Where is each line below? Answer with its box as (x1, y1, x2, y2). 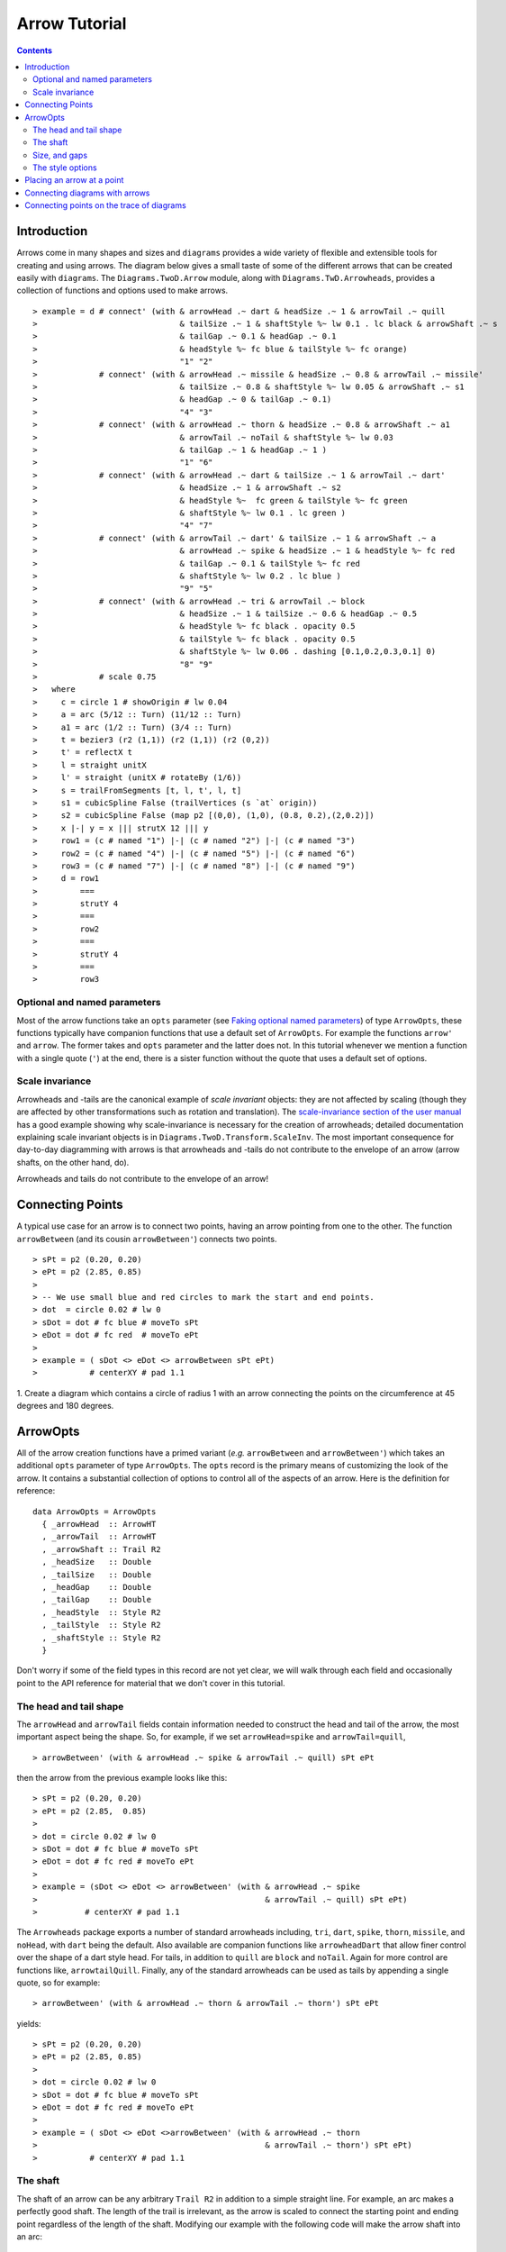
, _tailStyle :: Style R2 (41, 1620, 161, 1630)
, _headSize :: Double (41, 1557, 152, 1567)
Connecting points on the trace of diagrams (24, 200, 186, 211)
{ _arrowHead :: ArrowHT (41, 1519, 157, 1530)
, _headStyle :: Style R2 (41, 1607, 161, 1617)
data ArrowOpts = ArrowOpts (32, 1506, 157, 1517)
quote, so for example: (16, 1977, 101, 1988)
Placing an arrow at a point (24, 175, 124, 186)
